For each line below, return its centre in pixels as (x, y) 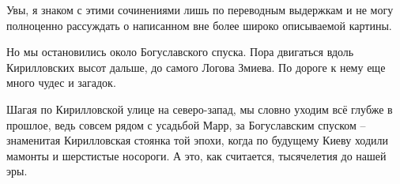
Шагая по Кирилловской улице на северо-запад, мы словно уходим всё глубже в (200, 109)
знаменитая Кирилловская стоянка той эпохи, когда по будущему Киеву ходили (198, 140)
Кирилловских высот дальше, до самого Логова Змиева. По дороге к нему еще (196, 67)
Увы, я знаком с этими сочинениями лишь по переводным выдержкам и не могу (200, 9)
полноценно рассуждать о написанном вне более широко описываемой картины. (199, 25)
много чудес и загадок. (61, 83)
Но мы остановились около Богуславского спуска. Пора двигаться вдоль (180, 52)
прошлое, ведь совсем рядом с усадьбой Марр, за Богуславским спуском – (186, 124)
